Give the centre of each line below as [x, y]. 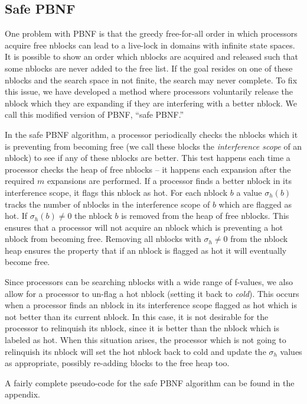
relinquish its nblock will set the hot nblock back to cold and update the [135, 351]
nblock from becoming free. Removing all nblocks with [103, 239]
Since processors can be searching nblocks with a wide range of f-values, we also [149, 282]
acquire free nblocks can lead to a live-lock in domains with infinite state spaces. [150, 45]
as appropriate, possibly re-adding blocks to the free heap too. [117, 363]
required [20, 181]
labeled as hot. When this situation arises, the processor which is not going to [146, 340]
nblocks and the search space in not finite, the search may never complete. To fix [151, 80]
